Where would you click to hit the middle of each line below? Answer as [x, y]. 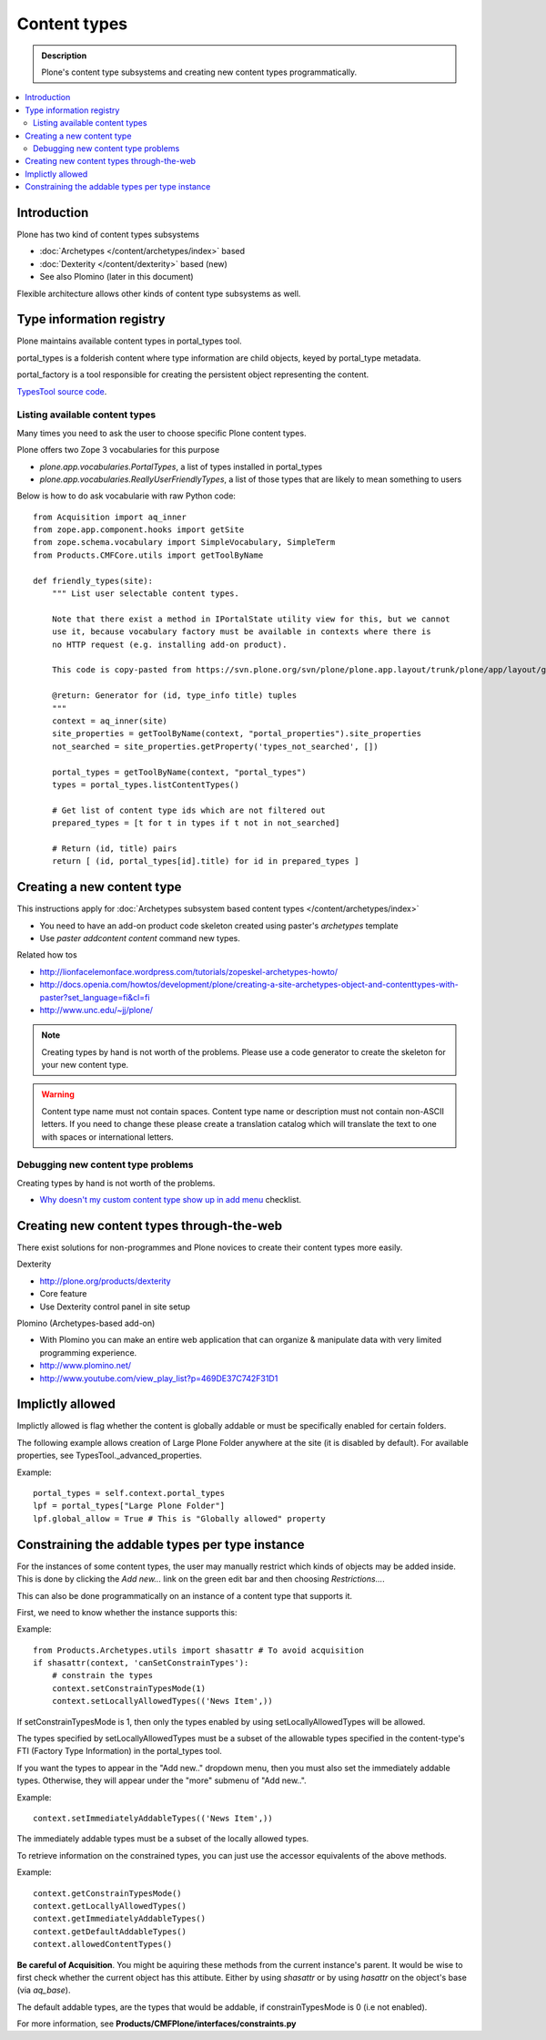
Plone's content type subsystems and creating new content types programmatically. [199, 72]
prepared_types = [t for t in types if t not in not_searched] [196, 823]
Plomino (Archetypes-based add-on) [86, 1323]
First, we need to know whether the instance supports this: [127, 1612]
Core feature [63, 1294]
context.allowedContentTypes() [103, 1944]
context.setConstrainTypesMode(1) [129, 1688]
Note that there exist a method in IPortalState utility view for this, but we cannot [251, 619]
